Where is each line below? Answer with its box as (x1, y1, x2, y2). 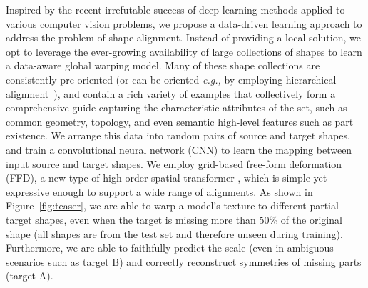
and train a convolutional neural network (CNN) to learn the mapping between (6, 141, 352, 157)
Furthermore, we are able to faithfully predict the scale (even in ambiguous (6, 240, 334, 255)
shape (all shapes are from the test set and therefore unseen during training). (6, 226, 343, 241)
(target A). (6, 268, 53, 283)
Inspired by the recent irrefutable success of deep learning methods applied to (6, 2, 345, 16)
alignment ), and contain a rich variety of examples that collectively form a (6, 86, 336, 101)
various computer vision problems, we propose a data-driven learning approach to (6, 16, 362, 31)
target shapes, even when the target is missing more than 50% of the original (6, 212, 342, 227)
